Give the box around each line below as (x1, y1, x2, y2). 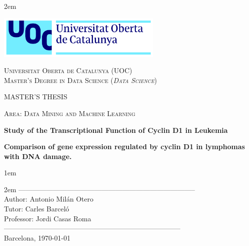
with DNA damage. (4, 151, 72, 161)
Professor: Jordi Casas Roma (4, 213, 91, 223)
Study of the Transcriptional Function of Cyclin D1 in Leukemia (4, 124, 228, 135)
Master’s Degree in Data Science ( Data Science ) (4, 75, 157, 85)
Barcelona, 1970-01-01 (4, 232, 71, 243)
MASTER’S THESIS (4, 91, 68, 102)
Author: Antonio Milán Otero (4, 194, 93, 204)
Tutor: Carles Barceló (4, 204, 69, 214)
